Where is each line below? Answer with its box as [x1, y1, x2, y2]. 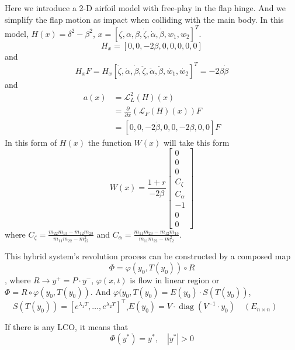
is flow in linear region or [130, 274, 220, 286]
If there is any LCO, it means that [5, 321, 129, 333]
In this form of [5, 136, 57, 148]
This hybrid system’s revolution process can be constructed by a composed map [5, 250, 291, 262]
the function [88, 136, 131, 148]
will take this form [163, 136, 230, 148]
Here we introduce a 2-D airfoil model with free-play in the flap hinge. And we [5, 2, 286, 13]
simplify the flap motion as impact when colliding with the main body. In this [5, 13, 284, 25]
